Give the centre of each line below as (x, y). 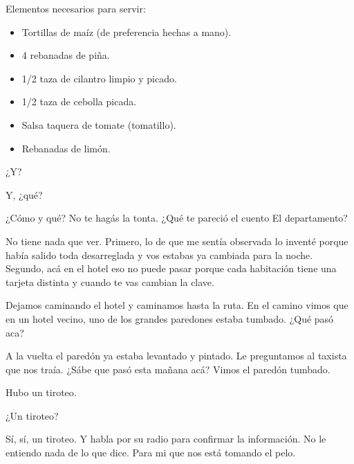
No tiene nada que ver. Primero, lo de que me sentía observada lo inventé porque (177, 241)
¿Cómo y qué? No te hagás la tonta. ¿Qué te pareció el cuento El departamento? (177, 218)
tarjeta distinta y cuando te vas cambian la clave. (110, 282)
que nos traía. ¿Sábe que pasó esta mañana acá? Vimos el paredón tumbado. (168, 369)
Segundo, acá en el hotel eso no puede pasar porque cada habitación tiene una (171, 268)
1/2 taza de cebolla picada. (79, 101)
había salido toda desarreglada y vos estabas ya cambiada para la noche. (159, 255)
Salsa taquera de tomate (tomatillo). (99, 124)
